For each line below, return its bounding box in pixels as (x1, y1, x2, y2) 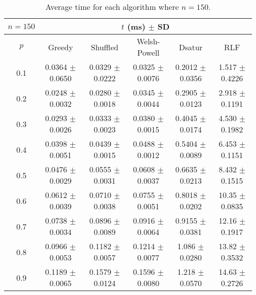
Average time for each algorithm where (45, 1, 179, 12)
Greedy (48, 41, 73, 53)
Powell (137, 47, 160, 58)
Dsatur (179, 41, 203, 53)
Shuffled (91, 41, 119, 53)
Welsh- (136, 35, 160, 47)
